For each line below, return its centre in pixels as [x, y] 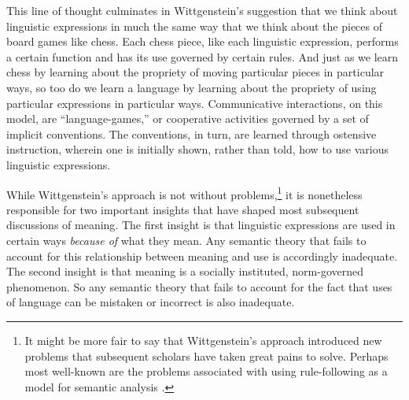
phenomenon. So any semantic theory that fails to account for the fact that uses [199, 286]
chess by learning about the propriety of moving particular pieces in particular [195, 72]
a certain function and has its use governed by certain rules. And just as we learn [203, 56]
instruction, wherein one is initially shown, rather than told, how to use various [197, 149]
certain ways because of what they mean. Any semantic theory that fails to [186, 240]
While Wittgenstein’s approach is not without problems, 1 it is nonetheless [184, 193]
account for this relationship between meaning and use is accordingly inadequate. [202, 256]
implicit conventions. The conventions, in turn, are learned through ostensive [192, 133]
